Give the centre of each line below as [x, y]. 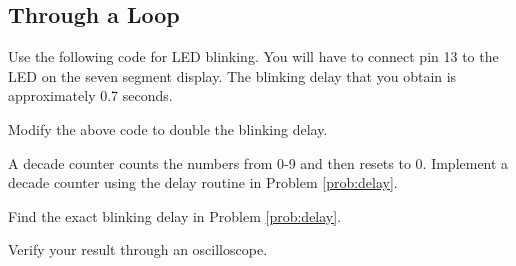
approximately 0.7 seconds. [90, 95]
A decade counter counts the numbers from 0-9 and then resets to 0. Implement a [258, 162]
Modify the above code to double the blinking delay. [168, 128]
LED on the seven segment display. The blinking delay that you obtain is [232, 75]
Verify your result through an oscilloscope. [138, 249]
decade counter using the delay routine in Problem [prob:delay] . [203, 182]
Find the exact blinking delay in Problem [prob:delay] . [175, 215]
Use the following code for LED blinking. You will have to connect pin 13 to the [253, 56]
